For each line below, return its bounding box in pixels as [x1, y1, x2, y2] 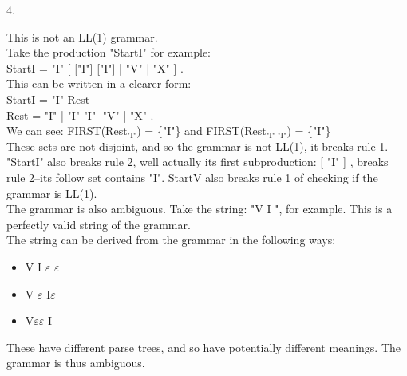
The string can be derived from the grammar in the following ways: [6, 232, 336, 248]
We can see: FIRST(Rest [6, 122, 128, 139]
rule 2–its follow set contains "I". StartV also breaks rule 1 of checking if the [6, 168, 378, 185]
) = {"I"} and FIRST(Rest [136, 122, 267, 139]
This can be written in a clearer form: [6, 75, 192, 92]
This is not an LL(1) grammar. [6, 28, 158, 45]
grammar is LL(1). [6, 184, 97, 201]
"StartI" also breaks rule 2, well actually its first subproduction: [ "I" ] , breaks [6, 153, 389, 170]
